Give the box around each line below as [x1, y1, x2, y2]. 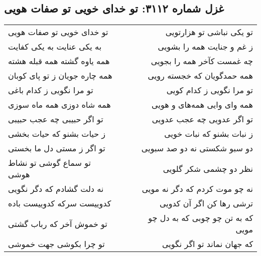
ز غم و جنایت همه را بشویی [158, 41, 253, 53]
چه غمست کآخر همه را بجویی [151, 55, 253, 67]
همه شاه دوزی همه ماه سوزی [8, 99, 111, 111]
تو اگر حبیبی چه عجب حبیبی [8, 113, 103, 125]
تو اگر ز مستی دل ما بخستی [8, 142, 105, 154]
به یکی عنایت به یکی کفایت [8, 41, 102, 53]
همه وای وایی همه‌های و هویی [152, 99, 253, 111]
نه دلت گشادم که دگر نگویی [8, 183, 104, 195]
